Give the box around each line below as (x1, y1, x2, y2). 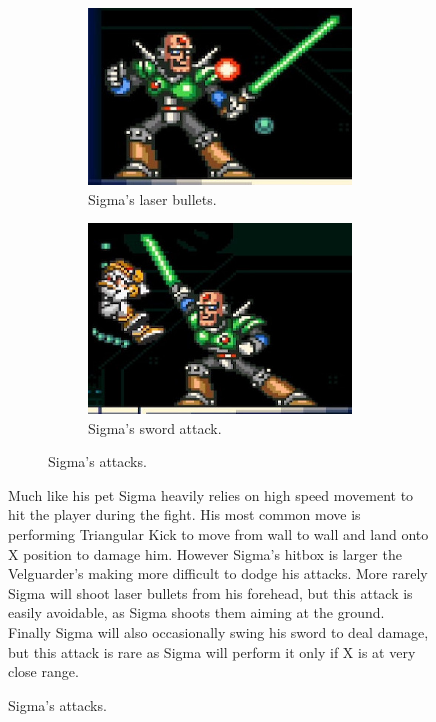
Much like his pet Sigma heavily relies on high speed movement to (8, 484, 414, 505)
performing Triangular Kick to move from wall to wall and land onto (8, 523, 429, 544)
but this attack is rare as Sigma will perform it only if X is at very (8, 641, 416, 662)
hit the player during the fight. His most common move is (8, 504, 361, 525)
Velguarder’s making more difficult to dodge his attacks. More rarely (8, 563, 428, 584)
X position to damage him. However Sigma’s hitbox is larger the (8, 543, 402, 564)
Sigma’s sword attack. (88, 417, 222, 438)
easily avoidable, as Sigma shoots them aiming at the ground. (8, 602, 385, 623)
